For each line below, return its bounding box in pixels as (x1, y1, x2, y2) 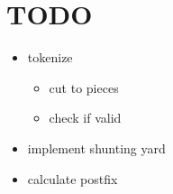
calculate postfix (27, 169, 118, 188)
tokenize (27, 48, 73, 67)
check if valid (49, 108, 122, 127)
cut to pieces (49, 78, 119, 97)
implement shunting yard (27, 138, 166, 157)
